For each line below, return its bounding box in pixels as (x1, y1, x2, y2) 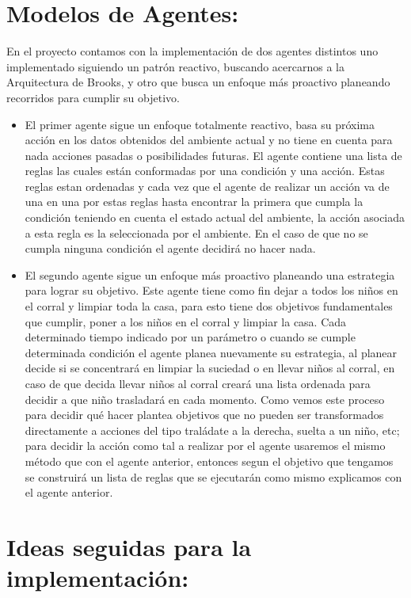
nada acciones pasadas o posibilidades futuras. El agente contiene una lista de (25, 147, 402, 163)
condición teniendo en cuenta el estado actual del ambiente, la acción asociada (25, 209, 405, 226)
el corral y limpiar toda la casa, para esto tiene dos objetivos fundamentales (25, 298, 393, 314)
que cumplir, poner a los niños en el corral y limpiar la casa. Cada (25, 313, 347, 329)
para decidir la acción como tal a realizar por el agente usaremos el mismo (25, 437, 386, 454)
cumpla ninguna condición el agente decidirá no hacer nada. (25, 240, 316, 257)
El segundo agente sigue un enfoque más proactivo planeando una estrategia (25, 266, 395, 283)
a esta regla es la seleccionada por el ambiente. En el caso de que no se (25, 224, 368, 241)
